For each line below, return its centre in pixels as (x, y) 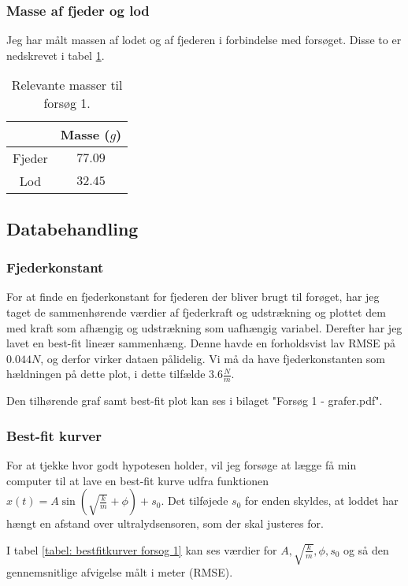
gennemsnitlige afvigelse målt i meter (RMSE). (120, 572)
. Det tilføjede (195, 501)
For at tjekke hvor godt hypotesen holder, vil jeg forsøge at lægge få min (182, 465)
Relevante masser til (67, 85)
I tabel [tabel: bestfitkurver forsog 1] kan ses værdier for (142, 549)
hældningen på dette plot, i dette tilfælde (106, 374)
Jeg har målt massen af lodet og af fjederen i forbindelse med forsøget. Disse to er (204, 40)
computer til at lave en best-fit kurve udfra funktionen (138, 480)
